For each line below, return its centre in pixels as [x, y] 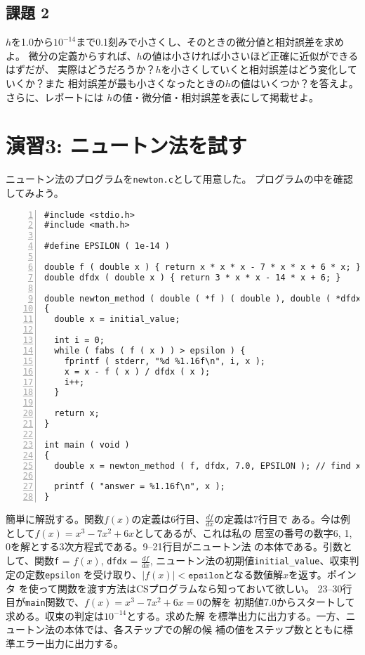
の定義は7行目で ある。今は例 [282, 519]
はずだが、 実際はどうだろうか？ [81, 69]
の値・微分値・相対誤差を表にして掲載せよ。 [215, 97]
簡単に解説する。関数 [55, 519]
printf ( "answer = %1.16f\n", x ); [140, 487]
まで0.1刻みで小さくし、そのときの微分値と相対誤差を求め [210, 42]
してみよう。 [35, 192]
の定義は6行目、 [168, 519]
